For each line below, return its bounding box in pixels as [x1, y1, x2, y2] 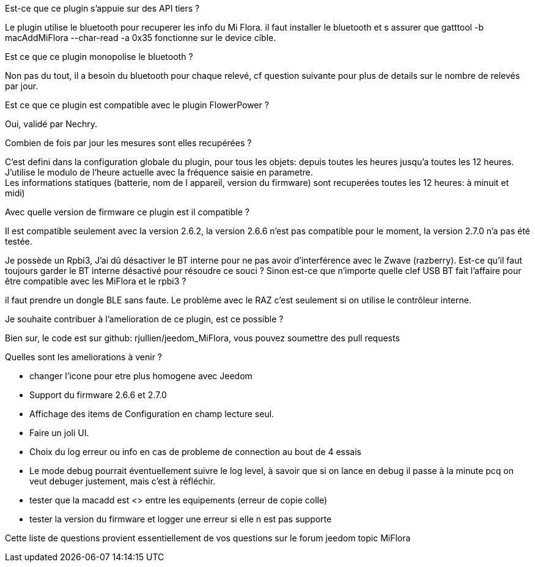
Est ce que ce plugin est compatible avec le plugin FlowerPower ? [5, 100, 269, 110]
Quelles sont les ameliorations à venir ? [5, 352, 163, 362]
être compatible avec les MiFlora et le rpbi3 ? [5, 276, 186, 286]
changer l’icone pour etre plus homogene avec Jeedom [29, 371, 253, 381]
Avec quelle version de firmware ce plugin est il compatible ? [5, 207, 249, 217]
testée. [5, 236, 32, 246]
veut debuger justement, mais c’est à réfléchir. [29, 476, 216, 486]
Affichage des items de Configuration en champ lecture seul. [29, 409, 275, 419]
